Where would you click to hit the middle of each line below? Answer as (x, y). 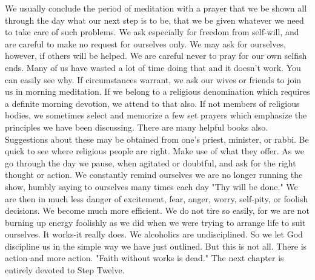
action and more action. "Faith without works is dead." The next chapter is (144, 258)
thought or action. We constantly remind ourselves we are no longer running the (154, 175)
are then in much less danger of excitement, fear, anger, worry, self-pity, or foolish (157, 198)
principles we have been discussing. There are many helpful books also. (137, 127)
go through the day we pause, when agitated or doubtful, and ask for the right (151, 162)
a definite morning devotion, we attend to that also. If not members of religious (152, 103)
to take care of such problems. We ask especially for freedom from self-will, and (152, 32)
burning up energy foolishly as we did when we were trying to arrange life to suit (155, 222)
